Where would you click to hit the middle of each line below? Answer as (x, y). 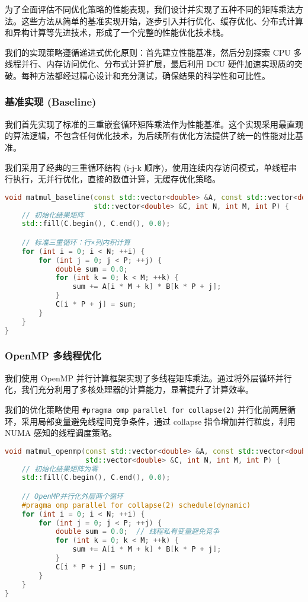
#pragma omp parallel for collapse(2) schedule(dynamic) (136, 505)
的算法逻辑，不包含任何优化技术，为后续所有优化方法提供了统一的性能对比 (150, 136)
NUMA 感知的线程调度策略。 (61, 433)
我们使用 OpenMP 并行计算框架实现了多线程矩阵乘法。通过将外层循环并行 (148, 378)
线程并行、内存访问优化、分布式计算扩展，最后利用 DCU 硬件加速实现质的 (150, 64)
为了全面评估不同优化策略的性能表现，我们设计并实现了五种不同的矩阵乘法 (150, 9)
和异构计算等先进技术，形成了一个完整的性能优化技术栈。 (117, 32)
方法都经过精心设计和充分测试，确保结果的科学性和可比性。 (154, 75)
